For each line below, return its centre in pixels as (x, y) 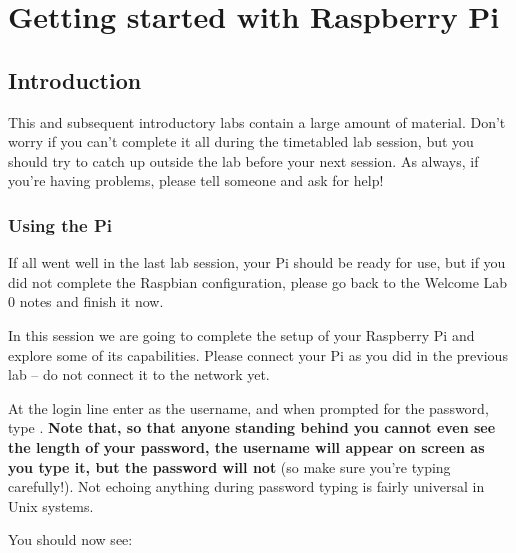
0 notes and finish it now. (86, 301)
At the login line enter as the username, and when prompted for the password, (248, 407)
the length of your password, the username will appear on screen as (246, 446)
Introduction (75, 79)
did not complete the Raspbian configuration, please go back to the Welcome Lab (258, 281)
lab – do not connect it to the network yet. (139, 374)
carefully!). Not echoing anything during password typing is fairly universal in (246, 486)
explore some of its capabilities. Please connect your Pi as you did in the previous (258, 354)
